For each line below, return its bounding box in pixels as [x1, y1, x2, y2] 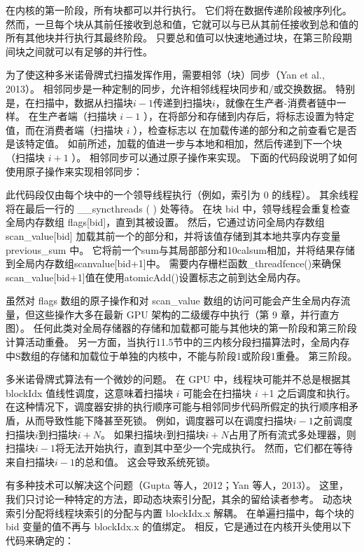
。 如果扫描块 [101, 426, 163, 441]
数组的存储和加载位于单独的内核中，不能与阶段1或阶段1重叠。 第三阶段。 [20, 348, 358, 363]
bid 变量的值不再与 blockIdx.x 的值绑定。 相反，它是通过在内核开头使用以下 [6, 519, 351, 534]
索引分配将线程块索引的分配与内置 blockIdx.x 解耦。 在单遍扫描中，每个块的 [6, 505, 354, 520]
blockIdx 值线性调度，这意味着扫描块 [6, 385, 174, 400]
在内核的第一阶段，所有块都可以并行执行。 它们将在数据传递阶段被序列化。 [6, 3, 352, 17]
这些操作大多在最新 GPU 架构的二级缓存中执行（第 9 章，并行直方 [34, 307, 339, 321]
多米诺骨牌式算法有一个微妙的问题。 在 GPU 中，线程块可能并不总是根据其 [6, 372, 351, 386]
